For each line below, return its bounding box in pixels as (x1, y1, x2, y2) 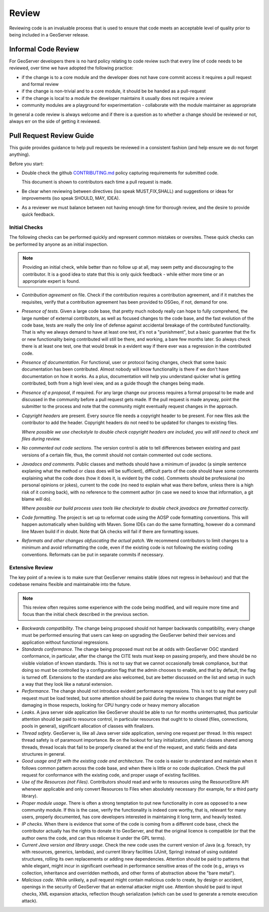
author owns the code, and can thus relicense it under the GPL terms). (21, 835, 166, 841)
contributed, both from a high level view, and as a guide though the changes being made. (21, 380, 205, 387)
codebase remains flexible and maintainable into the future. (9, 581, 132, 587)
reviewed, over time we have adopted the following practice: (9, 65, 134, 71)
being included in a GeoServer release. (9, 31, 89, 37)
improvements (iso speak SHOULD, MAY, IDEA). (21, 195, 120, 201)
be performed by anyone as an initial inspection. (9, 241, 108, 247)
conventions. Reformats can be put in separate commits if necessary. (21, 551, 164, 557)
